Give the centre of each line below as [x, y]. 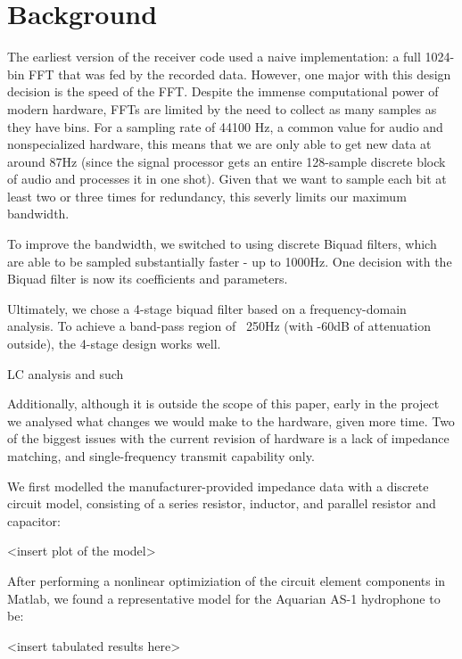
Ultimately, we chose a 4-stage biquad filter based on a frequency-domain [207, 308]
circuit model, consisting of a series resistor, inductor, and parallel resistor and [222, 503]
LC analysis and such [66, 373]
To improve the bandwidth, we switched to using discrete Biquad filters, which [222, 244]
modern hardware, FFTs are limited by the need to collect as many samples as [222, 108]
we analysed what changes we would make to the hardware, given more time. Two [231, 420]
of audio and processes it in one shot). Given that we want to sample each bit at [227, 179]
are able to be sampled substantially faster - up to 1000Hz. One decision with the [230, 261]
